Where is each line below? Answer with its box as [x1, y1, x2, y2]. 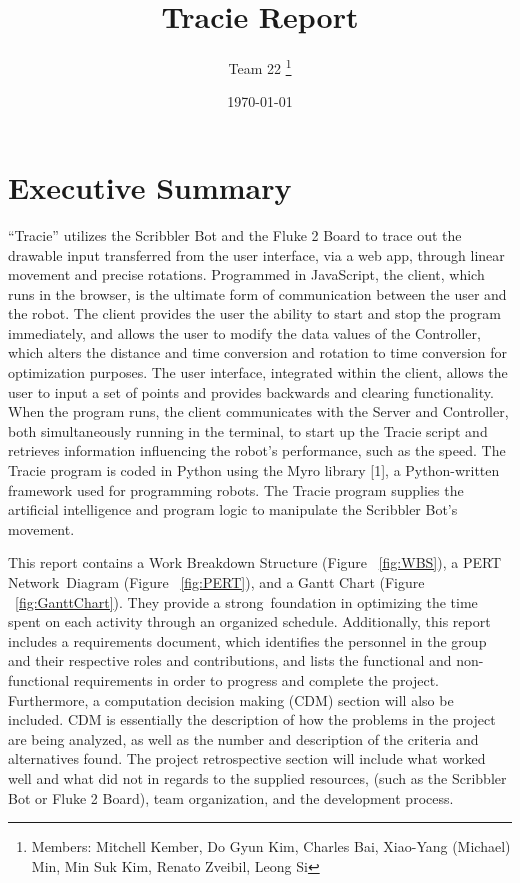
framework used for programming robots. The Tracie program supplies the [8, 479, 464, 500]
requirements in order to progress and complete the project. [73, 669, 440, 690]
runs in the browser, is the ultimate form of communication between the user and [8, 283, 507, 304]
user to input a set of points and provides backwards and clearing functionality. [8, 381, 494, 402]
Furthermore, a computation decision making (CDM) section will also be [8, 689, 454, 710]
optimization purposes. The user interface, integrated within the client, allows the [8, 362, 508, 383]
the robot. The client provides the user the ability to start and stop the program [8, 303, 501, 324]
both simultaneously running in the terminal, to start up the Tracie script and [8, 420, 488, 441]
